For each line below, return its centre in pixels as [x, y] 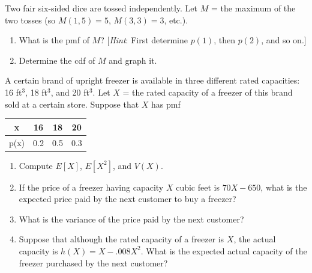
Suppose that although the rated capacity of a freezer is [121, 239]
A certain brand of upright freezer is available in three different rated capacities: [152, 80]
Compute [36, 165]
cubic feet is [198, 187]
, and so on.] [284, 40]
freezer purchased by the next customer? [93, 262]
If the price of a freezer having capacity [91, 187]
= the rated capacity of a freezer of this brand [208, 92]
